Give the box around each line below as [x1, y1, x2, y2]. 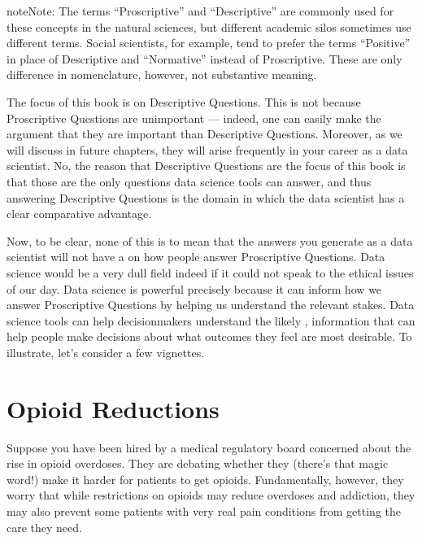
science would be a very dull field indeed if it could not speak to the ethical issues [7, 264, 414, 281]
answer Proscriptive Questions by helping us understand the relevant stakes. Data [7, 296, 415, 313]
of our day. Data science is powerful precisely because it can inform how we [7, 280, 382, 297]
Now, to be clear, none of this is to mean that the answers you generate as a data [7, 232, 413, 249]
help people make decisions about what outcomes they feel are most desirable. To [7, 328, 412, 345]
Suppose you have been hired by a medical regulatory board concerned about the [7, 438, 411, 456]
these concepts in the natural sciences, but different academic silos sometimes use [7, 18, 411, 35]
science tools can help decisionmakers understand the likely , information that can [7, 312, 415, 329]
